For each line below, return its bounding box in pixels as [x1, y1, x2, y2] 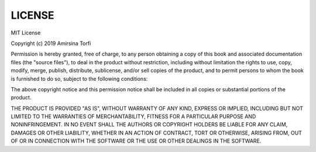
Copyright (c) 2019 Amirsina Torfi [11, 40, 91, 47]
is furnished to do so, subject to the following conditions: [11, 75, 148, 82]
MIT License [11, 29, 41, 36]
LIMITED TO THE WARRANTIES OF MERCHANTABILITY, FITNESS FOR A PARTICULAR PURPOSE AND [11, 113, 256, 120]
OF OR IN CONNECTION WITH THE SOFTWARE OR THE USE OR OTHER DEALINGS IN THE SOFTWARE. [11, 137, 262, 144]
